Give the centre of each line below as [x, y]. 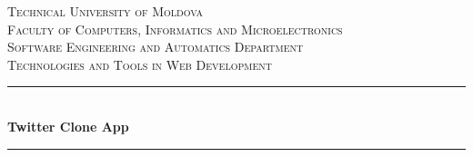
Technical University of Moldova [106, 11]
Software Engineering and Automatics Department [156, 47]
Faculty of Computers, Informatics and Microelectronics [175, 29]
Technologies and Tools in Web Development [140, 64]
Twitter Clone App [68, 126]
